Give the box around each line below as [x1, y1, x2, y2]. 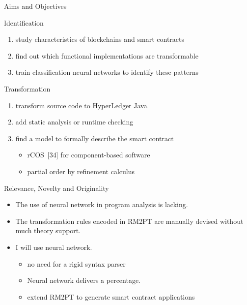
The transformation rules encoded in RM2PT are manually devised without [15, 215, 244, 226]
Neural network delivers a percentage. [27, 275, 141, 285]
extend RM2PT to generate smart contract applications [27, 291, 195, 302]
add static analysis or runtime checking [15, 117, 134, 127]
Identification [4, 17, 44, 28]
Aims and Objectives [4, 1, 67, 11]
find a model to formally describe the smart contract [15, 133, 174, 143]
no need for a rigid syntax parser [27, 258, 126, 269]
